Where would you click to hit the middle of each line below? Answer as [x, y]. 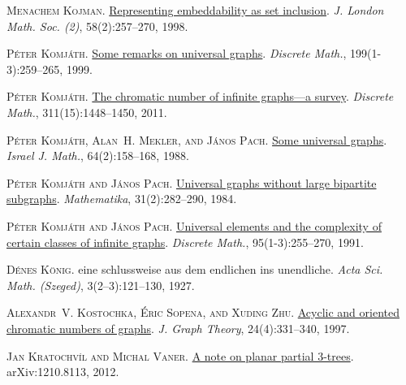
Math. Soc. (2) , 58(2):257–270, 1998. [97, 26]
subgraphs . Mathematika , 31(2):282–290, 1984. [122, 199]
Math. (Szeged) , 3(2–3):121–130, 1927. [101, 285]
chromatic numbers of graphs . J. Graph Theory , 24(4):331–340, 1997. [178, 328]
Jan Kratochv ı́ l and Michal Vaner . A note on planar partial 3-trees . [180, 355]
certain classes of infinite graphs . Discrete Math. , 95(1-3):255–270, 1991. [185, 242]
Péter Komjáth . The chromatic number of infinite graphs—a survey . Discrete [200, 96]
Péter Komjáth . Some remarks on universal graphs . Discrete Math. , [177, 53]
